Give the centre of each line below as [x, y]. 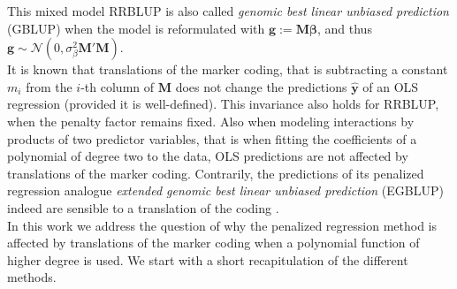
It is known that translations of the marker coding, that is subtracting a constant [228, 69]
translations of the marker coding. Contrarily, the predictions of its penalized [216, 173]
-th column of [118, 86]
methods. [32, 277]
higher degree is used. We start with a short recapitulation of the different [208, 259]
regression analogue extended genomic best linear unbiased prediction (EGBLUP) [225, 190]
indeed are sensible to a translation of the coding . [143, 207]
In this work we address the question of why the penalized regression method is [222, 225]
